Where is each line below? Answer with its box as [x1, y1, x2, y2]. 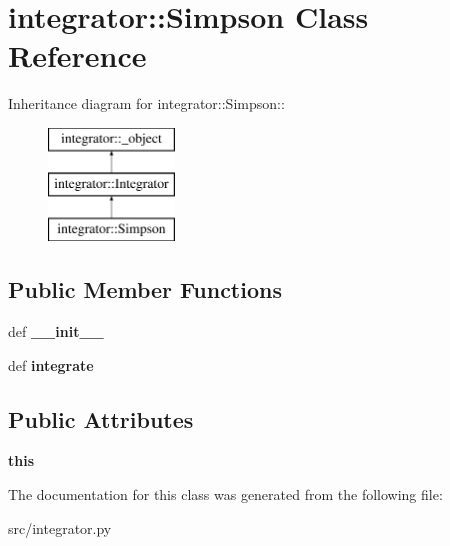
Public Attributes [8, 403, 194, 434]
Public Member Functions [8, 274, 282, 305]
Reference [8, 35, 147, 76]
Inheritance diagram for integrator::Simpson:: [8, 93, 285, 114]
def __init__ [8, 321, 104, 342]
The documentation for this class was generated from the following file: [8, 484, 443, 505]
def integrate [8, 354, 94, 375]
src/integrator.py [8, 517, 112, 538]
